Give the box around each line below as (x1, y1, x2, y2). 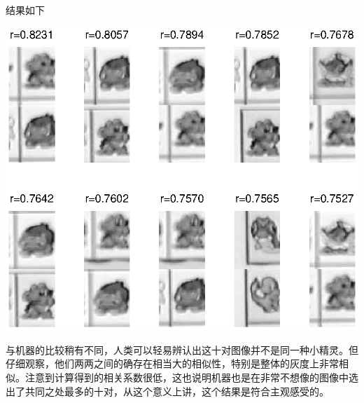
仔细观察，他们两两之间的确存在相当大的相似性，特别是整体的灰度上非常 (6, 356, 339, 371)
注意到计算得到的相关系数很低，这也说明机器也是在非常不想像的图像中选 (24, 370, 358, 384)
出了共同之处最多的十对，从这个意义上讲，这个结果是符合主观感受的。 (6, 383, 329, 398)
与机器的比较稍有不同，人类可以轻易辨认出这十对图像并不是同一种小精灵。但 (6, 342, 358, 357)
